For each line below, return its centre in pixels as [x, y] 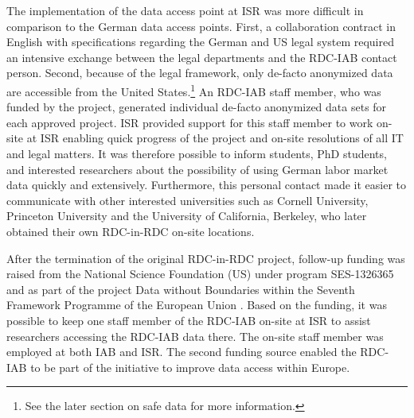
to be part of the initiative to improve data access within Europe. [190, 367]
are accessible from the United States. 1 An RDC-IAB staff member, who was [194, 90]
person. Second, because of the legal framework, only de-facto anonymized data [200, 73]
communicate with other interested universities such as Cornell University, [187, 200]
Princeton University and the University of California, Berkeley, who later [187, 216]
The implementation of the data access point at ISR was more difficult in [185, 10]
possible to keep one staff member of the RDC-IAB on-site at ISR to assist [189, 320]
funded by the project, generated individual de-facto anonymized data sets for [197, 107]
